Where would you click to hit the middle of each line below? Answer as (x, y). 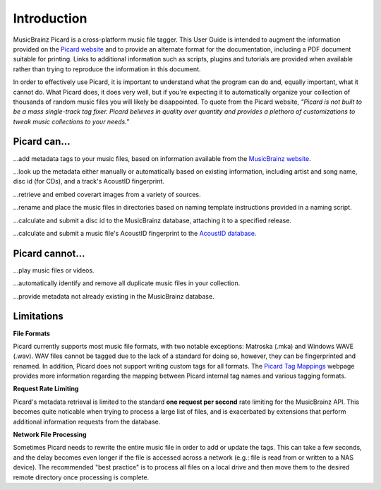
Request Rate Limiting (46, 389)
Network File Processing (50, 435)
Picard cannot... (49, 253)
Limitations (38, 317)
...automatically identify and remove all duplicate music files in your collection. (127, 283)
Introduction (50, 18)
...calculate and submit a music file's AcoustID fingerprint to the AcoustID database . (135, 233)
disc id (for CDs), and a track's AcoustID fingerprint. (89, 181)
